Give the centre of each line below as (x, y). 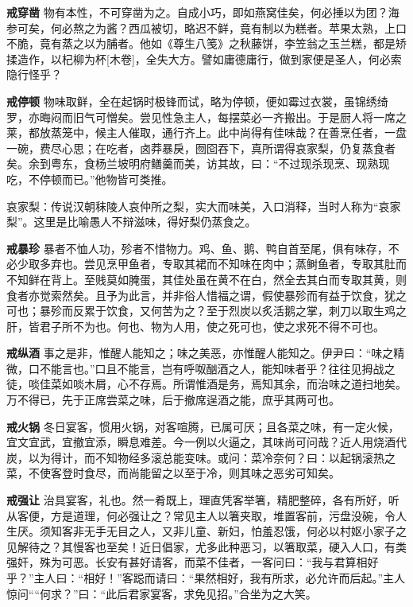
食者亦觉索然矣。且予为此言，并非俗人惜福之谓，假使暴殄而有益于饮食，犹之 (206, 295)
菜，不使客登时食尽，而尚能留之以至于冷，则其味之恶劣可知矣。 (173, 473)
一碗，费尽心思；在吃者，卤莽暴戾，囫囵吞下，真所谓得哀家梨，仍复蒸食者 (201, 148)
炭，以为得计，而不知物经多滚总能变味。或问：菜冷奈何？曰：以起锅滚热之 (201, 457)
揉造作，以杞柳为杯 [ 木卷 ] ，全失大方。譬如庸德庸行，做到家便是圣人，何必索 (204, 58)
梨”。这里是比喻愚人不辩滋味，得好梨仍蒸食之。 (131, 222)
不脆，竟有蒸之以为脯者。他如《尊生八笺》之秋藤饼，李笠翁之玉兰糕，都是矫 (206, 43)
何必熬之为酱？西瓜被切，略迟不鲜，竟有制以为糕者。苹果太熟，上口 (228, 27)
